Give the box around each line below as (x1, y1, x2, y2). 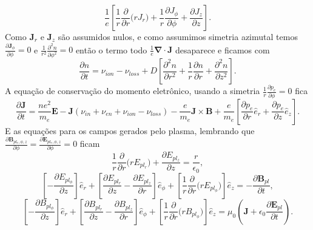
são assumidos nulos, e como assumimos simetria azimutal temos (58, 30, 298, 42)
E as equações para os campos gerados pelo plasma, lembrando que (5, 124, 255, 137)
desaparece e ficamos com (175, 43, 270, 56)
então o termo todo (75, 43, 147, 56)
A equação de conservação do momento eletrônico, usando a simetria (5, 84, 260, 97)
